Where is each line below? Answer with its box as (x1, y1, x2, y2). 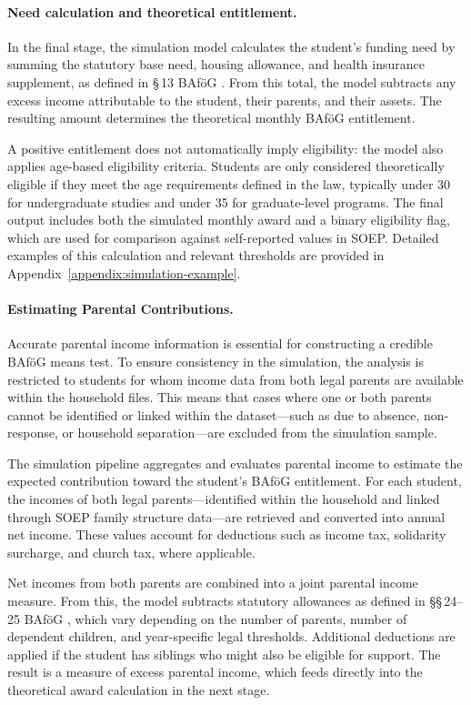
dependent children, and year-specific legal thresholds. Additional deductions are (7, 627, 456, 646)
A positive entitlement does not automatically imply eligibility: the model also (7, 138, 444, 157)
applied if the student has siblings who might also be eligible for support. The (7, 644, 441, 663)
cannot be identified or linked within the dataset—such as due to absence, (7, 405, 420, 424)
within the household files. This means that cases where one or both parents (7, 388, 432, 407)
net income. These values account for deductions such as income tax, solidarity (7, 525, 446, 544)
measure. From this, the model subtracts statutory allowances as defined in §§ (7, 591, 442, 610)
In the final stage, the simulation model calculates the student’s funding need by (7, 36, 456, 55)
